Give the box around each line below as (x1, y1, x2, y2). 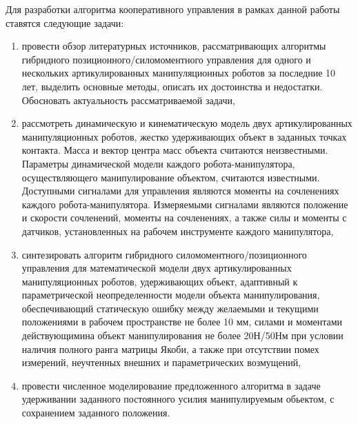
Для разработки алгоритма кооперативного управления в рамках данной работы (6, 2, 340, 16)
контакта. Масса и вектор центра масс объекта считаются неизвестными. (21, 143, 328, 157)
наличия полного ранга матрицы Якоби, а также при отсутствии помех (21, 341, 319, 356)
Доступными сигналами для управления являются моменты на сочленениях (21, 183, 339, 198)
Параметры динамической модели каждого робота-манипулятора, (21, 156, 295, 170)
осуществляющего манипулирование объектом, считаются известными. (21, 170, 320, 184)
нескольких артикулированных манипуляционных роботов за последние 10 (21, 65, 336, 80)
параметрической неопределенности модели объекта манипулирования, (21, 287, 320, 302)
